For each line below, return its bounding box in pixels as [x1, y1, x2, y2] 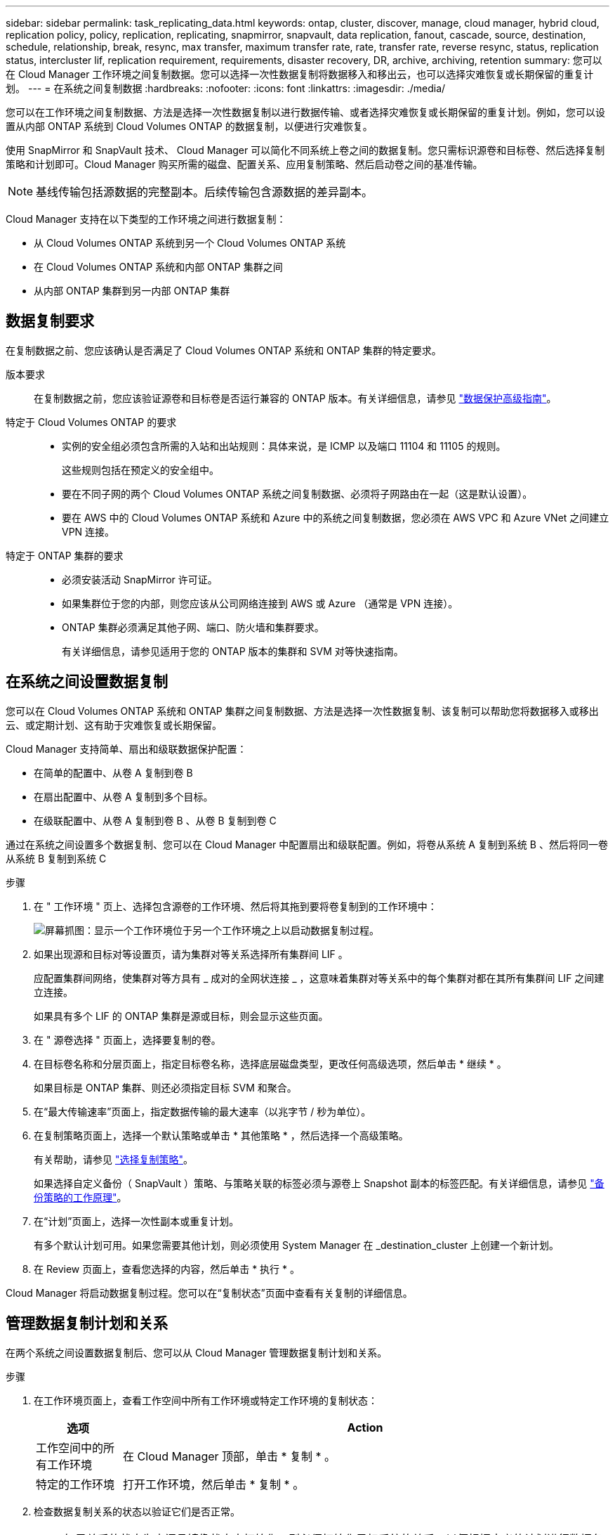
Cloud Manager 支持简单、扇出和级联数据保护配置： [6, 742, 247, 755]
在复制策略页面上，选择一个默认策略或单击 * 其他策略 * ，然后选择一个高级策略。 [34, 1129, 409, 1141]
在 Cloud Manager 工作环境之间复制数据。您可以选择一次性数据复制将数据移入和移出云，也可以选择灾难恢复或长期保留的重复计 [6, 68, 594, 80]
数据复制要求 [6, 312, 94, 330]
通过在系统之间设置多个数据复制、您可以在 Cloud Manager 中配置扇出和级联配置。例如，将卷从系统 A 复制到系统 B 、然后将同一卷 [6, 838, 608, 850]
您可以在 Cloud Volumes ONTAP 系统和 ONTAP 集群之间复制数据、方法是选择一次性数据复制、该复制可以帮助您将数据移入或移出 [6, 704, 599, 717]
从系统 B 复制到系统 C [6, 852, 107, 864]
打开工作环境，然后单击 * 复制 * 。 [123, 1477, 305, 1491]
